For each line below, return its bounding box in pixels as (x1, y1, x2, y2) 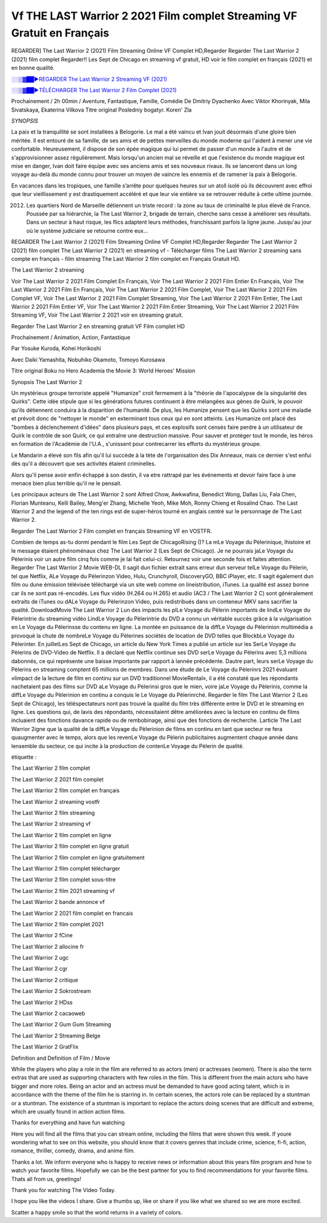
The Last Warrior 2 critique (11, 976, 79, 983)
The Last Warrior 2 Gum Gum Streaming (11, 1021, 111, 1028)
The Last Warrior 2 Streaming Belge (11, 1032, 101, 1039)
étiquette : (11, 753, 37, 761)
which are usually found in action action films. (11, 1108, 126, 1115)
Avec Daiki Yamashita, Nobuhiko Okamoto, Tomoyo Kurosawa (11, 355, 165, 363)
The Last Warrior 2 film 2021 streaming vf (11, 887, 115, 894)
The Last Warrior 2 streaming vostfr (11, 798, 101, 805)
